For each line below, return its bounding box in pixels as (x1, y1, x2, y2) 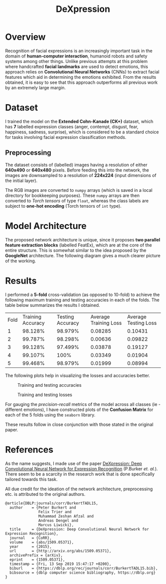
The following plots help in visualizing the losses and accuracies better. (5, 372, 150, 378)
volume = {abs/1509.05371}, (9, 539, 74, 545)
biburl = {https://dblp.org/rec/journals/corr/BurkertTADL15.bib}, (9, 566, 158, 571)
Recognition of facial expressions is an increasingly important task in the (5, 48, 153, 54)
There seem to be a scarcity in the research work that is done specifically (5, 471, 155, 477)
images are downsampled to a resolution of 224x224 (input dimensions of (5, 172, 157, 178)
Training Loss (90, 319, 122, 326)
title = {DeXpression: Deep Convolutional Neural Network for (9, 526, 149, 531)
